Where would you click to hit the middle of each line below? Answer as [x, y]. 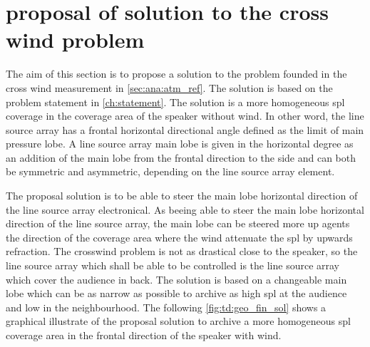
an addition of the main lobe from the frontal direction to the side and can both [181, 157]
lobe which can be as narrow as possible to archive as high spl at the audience [176, 293]
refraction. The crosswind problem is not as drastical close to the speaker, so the [182, 251]
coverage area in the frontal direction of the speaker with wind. [144, 335]
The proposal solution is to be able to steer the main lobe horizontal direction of [182, 196]
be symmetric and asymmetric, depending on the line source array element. [170, 171]
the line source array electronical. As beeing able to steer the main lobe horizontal [185, 209]
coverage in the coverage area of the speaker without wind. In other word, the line [185, 116]
